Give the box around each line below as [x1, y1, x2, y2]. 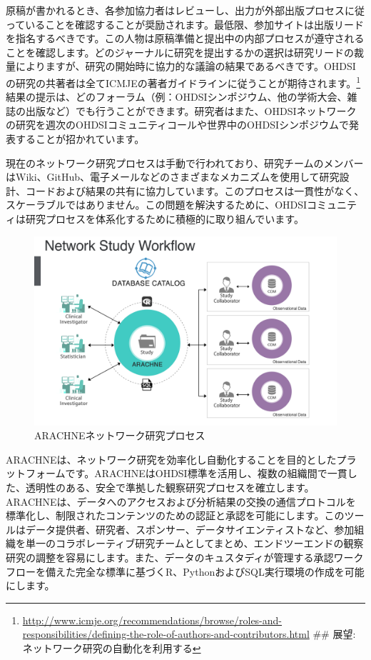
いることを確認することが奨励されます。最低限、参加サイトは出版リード [25, 16, 364, 31]
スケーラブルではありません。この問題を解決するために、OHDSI [6, 197, 308, 212]
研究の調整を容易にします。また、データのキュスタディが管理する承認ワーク [6, 549, 364, 564]
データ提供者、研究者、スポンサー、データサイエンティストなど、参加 [25, 521, 355, 536]
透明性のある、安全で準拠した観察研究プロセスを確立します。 [25, 479, 315, 494]
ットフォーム [6, 466, 66, 481]
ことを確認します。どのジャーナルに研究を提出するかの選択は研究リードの [6, 44, 354, 59]
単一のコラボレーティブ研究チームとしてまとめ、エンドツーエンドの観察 [25, 536, 364, 551]
